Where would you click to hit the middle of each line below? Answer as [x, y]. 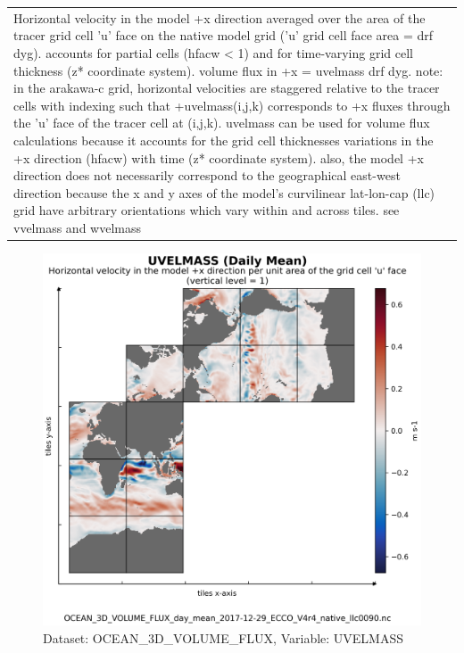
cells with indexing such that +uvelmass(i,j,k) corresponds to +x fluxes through [232, 105]
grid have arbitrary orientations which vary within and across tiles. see [207, 210]
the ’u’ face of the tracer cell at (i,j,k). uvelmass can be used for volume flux [222, 123]
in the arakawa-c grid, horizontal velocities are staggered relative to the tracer [227, 88]
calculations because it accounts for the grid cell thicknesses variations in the [224, 140]
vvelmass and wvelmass [77, 227]
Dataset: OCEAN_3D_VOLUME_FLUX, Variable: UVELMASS [224, 637]
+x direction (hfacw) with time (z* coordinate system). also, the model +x [219, 157]
